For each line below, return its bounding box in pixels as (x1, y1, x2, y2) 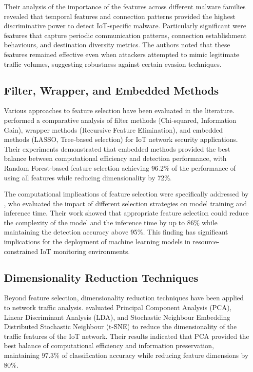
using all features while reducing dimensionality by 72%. (4, 172, 172, 182)
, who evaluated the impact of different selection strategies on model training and (4, 198, 247, 208)
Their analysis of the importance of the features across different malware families (4, 1, 246, 11)
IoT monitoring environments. (40, 246, 130, 256)
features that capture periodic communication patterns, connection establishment (4, 30, 247, 40)
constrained (4, 246, 39, 256)
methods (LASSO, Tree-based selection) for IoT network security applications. (4, 134, 238, 144)
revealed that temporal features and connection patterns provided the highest (4, 11, 235, 21)
